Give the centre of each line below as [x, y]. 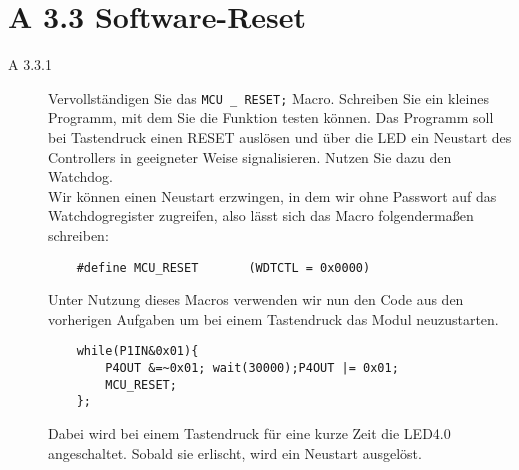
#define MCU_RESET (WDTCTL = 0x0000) [223, 267]
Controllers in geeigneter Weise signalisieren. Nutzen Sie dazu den [250, 156]
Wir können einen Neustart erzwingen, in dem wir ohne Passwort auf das [272, 195]
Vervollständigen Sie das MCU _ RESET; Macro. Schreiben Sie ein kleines [268, 97]
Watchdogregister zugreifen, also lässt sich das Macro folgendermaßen [261, 215]
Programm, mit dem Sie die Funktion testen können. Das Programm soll [271, 117]
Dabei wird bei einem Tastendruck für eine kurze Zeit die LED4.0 [249, 433]
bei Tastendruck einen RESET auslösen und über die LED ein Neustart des [280, 136]
